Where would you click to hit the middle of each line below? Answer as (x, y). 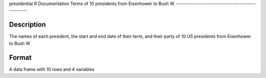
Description (28, 25)
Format (20, 58)
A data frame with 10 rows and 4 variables (52, 69)
